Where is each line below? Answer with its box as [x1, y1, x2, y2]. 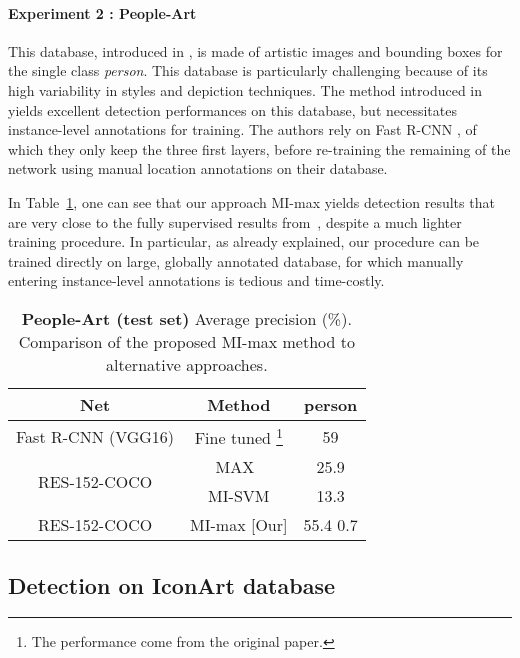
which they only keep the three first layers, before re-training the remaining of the [8, 138, 511, 159]
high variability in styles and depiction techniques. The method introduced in [8, 79, 483, 100]
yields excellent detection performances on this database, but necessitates [8, 99, 457, 120]
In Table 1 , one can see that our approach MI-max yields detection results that [8, 191, 495, 212]
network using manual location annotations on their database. [8, 158, 388, 179]
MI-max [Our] [190, 513, 288, 537]
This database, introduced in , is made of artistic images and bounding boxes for [8, 40, 503, 61]
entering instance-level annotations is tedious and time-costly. [8, 270, 385, 291]
